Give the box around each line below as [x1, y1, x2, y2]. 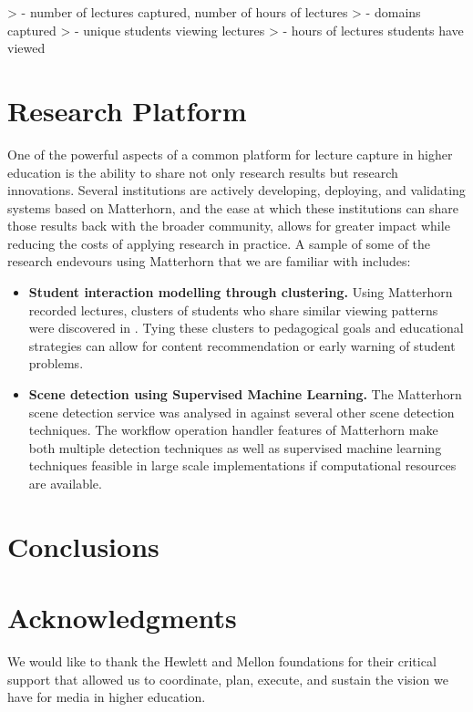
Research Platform [7, 91, 247, 129]
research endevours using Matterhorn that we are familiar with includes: [7, 252, 411, 271]
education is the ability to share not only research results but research [7, 162, 398, 181]
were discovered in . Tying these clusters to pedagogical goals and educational [28, 318, 464, 337]
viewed [7, 38, 46, 57]
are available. [28, 474, 102, 492]
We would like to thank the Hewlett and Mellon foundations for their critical [7, 652, 437, 671]
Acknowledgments [7, 599, 237, 636]
